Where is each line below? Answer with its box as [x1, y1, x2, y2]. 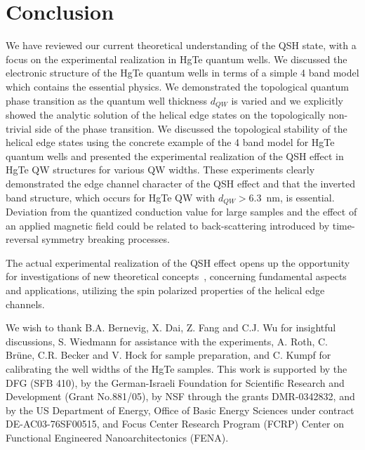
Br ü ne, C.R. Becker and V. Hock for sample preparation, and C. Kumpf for [6, 348, 331, 362]
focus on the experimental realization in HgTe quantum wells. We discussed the [6, 51, 347, 66]
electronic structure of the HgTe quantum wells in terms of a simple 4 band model [6, 65, 359, 80]
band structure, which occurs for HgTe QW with [6, 190, 215, 204]
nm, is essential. [266, 190, 335, 204]
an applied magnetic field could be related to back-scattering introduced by [6, 218, 330, 232]
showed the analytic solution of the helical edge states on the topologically [6, 107, 326, 121]
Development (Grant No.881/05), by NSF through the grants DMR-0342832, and [6, 389, 355, 404]
